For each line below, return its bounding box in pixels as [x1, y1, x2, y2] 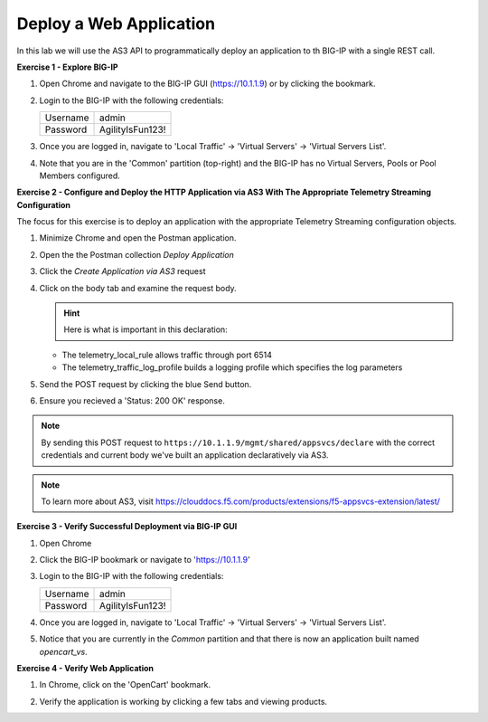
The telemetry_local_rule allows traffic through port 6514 [61, 349, 273, 360]
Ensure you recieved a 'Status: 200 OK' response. [39, 394, 225, 406]
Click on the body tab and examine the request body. [39, 282, 237, 293]
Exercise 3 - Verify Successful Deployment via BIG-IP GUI [16, 521, 238, 532]
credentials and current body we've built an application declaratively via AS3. [41, 450, 329, 461]
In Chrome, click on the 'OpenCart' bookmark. [39, 679, 211, 690]
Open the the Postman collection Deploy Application [39, 249, 234, 260]
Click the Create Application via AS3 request [39, 266, 206, 277]
